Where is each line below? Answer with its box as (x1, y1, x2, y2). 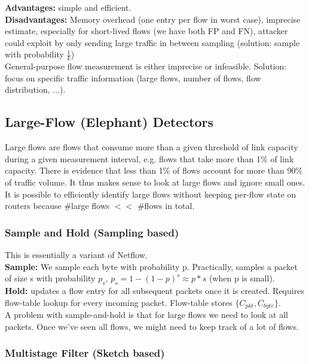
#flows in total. (137, 199, 195, 212)
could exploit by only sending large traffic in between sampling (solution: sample (5, 36, 300, 48)
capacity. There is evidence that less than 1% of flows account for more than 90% (5, 164, 303, 177)
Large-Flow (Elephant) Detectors (5, 113, 214, 131)
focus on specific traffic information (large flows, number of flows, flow (5, 71, 261, 84)
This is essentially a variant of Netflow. (5, 248, 148, 260)
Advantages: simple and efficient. (5, 1, 131, 13)
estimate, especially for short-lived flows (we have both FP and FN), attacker (5, 25, 288, 37)
